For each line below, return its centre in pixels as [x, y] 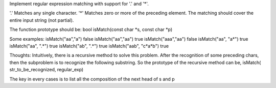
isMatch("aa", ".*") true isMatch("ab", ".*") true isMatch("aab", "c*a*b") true [89, 46]
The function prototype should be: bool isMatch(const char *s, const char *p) [91, 30]
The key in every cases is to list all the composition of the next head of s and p [92, 79]
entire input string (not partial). [42, 20]
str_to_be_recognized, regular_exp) [47, 70]
